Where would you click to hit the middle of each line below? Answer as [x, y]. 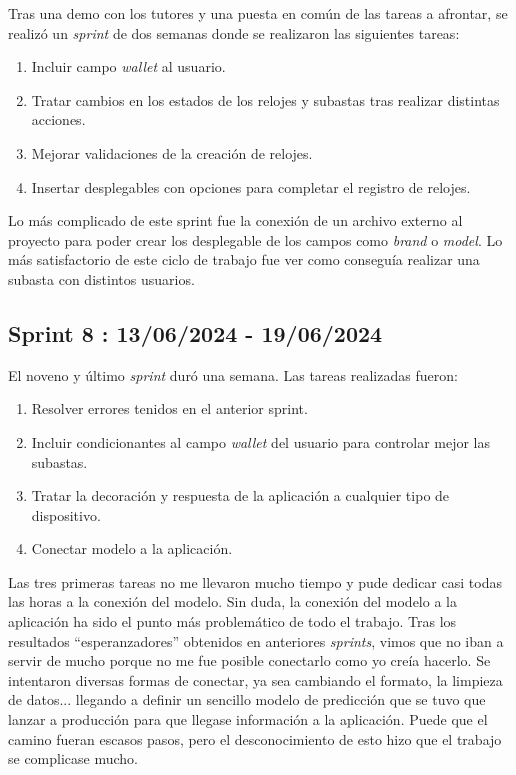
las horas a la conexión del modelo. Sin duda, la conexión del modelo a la [232, 601]
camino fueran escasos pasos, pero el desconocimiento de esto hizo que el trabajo [255, 738]
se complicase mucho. [73, 758]
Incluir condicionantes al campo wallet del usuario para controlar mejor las [261, 441]
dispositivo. [66, 514]
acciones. [58, 119]
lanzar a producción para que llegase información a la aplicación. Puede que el [248, 719]
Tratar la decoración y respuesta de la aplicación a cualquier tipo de [240, 495]
